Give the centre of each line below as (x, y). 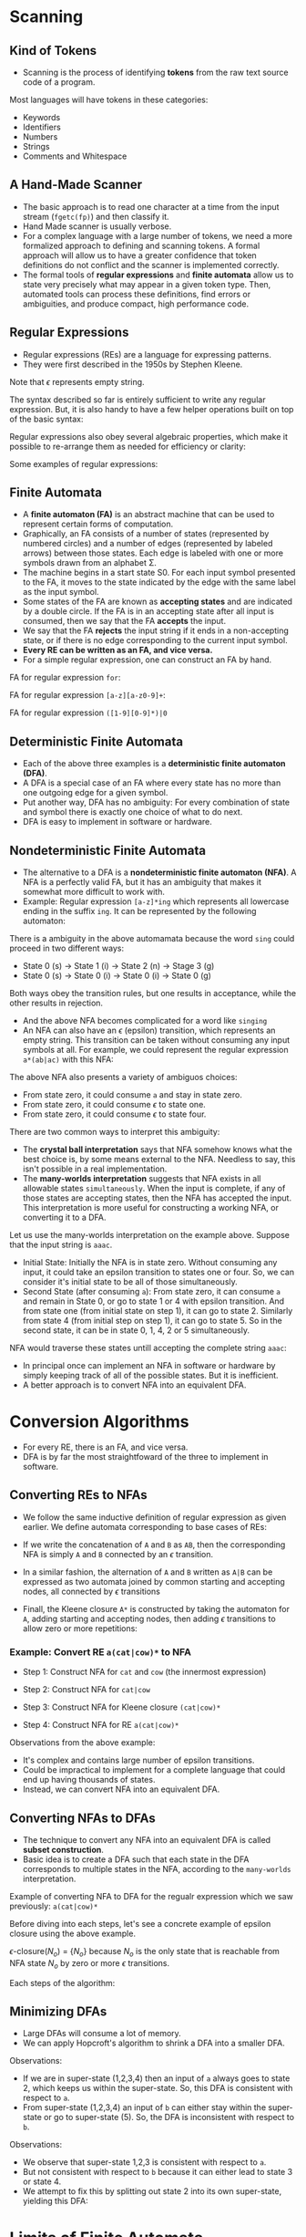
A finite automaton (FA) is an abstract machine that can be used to (148, 515)
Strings (36, 146)
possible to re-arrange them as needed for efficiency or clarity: (127, 446)
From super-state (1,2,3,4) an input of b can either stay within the (144, 2107)
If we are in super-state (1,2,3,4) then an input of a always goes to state (156, 2078)
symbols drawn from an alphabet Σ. (90, 563)
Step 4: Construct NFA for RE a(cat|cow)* (101, 1725)
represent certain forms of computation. (98, 524)
